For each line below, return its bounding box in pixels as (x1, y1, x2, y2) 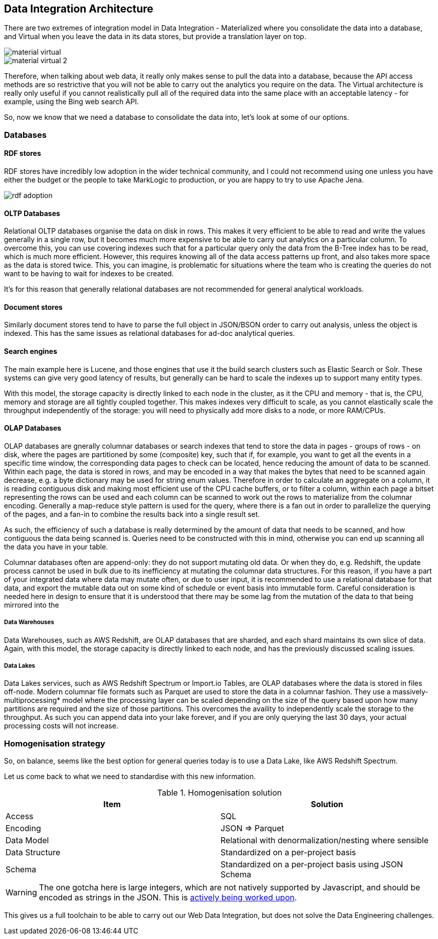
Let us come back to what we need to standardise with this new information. (4, 772, 256, 781)
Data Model (6, 835, 49, 846)
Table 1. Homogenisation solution (157, 788, 282, 798)
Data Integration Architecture (4, 3, 153, 15)
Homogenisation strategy (4, 738, 105, 748)
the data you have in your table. (4, 542, 108, 551)
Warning (6, 887, 37, 898)
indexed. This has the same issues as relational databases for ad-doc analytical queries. (4, 329, 295, 338)
